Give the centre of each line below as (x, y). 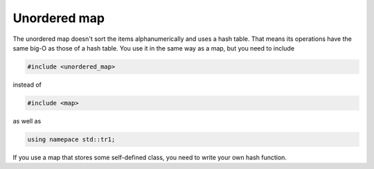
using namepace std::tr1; (71, 139)
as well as (27, 121)
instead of (27, 84)
